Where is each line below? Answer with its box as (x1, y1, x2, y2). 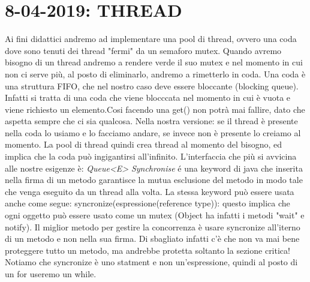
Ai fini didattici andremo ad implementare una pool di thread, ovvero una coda (5, 32, 297, 45)
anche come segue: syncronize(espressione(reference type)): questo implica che (5, 197, 290, 209)
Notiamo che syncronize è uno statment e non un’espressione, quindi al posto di (5, 256, 298, 268)
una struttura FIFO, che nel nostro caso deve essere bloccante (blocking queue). (5, 79, 299, 92)
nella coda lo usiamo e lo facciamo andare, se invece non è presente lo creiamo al (5, 126, 301, 139)
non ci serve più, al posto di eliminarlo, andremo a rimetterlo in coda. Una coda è (5, 67, 306, 80)
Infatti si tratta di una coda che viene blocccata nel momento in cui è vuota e (5, 91, 291, 104)
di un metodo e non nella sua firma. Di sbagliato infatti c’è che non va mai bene (5, 232, 300, 245)
